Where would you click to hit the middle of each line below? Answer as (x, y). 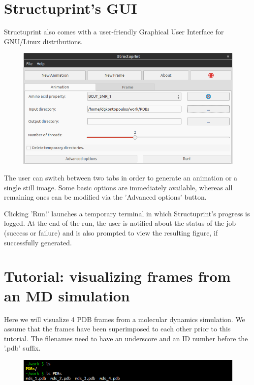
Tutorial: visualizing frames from (117, 276)
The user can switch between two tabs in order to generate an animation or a (121, 178)
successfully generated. (38, 242)
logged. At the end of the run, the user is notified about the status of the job (120, 223)
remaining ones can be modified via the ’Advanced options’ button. (105, 197)
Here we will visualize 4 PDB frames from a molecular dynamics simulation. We (125, 319)
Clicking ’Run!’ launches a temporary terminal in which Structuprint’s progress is (127, 213)
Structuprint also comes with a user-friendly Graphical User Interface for (114, 32)
